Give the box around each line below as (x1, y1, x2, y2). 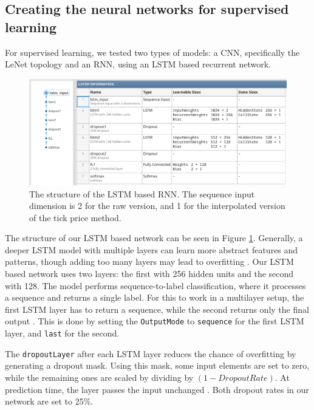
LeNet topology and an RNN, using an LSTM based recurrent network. (5, 58, 271, 70)
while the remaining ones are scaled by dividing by (5, 371, 194, 384)
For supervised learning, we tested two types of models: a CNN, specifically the (5, 46, 300, 58)
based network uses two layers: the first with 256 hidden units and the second (5, 267, 294, 280)
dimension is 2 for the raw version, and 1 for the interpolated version (29, 199, 285, 212)
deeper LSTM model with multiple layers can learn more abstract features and (5, 243, 298, 256)
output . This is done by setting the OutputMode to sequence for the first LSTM (5, 315, 304, 327)
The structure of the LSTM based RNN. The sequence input (29, 187, 255, 200)
